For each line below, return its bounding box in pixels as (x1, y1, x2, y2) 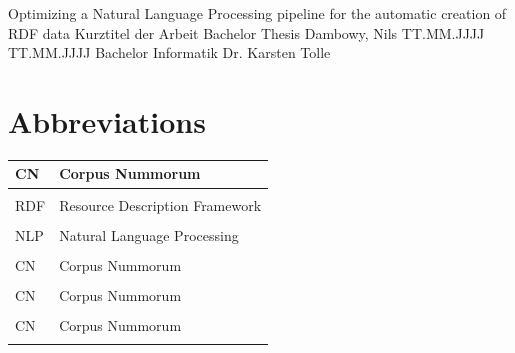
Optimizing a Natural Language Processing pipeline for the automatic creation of (8, 3, 507, 23)
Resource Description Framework (59, 194, 262, 215)
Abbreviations (8, 100, 206, 141)
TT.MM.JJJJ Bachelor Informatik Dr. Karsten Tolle (8, 42, 331, 63)
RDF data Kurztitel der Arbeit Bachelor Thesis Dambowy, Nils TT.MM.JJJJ (8, 22, 485, 43)
